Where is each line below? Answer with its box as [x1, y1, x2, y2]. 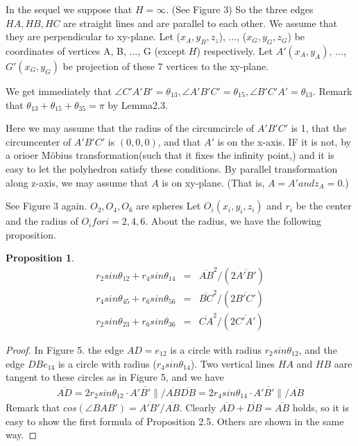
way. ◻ [6, 427, 37, 442]
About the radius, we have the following [151, 214, 321, 228]
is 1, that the [291, 121, 347, 135]
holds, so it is [292, 400, 349, 415]
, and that [157, 134, 201, 148]
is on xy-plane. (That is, [162, 175, 265, 189]
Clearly [185, 400, 216, 415]
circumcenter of [6, 134, 71, 148]
